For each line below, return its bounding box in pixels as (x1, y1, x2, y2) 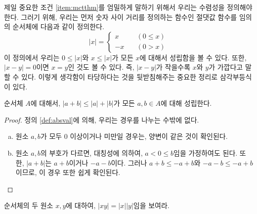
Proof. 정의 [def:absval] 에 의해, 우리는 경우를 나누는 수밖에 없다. (4, 114, 199, 125)
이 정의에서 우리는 (4, 52, 60, 62)
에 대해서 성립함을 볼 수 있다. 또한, (139, 52, 247, 62)
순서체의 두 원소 (4, 200, 53, 211)
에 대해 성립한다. (160, 98, 212, 108)
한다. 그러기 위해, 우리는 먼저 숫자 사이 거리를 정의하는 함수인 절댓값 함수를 (4, 11, 237, 22)
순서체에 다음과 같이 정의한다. (12, 21, 104, 32)
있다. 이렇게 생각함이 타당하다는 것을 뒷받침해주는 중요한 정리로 (21, 71, 218, 82)
